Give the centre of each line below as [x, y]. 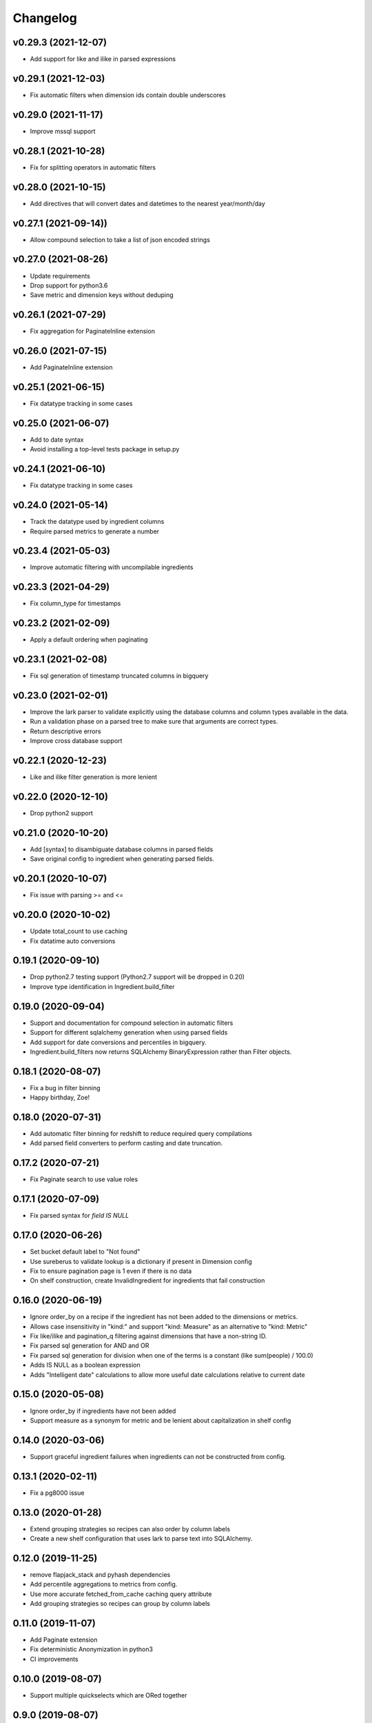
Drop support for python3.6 [69, 285]
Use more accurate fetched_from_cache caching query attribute [121, 1594]
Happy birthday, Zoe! [60, 1098]
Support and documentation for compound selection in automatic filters [132, 1023]
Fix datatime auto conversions [73, 941]
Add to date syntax [57, 439]
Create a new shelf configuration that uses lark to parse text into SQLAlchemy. [141, 1539]
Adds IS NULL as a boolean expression [85, 1365]
